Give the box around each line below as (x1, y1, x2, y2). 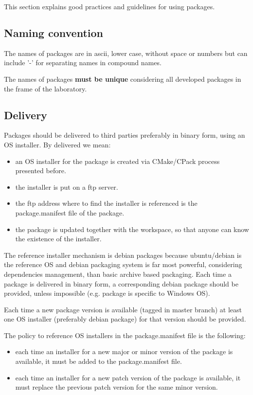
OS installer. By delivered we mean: (4, 139, 111, 149)
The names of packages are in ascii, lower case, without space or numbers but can (4, 48, 248, 58)
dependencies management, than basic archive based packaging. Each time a (4, 269, 232, 279)
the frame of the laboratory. (4, 83, 87, 93)
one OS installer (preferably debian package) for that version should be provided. (4, 314, 246, 324)
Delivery (4, 107, 47, 122)
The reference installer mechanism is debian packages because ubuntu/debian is (4, 250, 242, 260)
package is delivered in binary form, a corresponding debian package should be (4, 278, 238, 288)
